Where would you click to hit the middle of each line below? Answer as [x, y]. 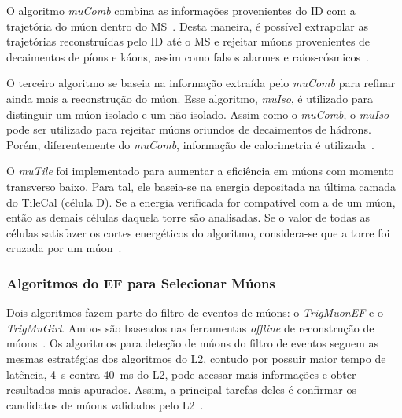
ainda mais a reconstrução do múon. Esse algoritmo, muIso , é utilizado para [190, 98]
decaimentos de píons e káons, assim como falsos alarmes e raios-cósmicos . [188, 56]
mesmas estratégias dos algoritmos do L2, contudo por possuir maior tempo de [196, 358]
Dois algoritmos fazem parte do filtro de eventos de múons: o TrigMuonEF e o [195, 312]
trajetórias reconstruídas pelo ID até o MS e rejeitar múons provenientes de [188, 41]
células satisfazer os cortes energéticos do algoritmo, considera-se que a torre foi [198, 232]
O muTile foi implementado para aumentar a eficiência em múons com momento [200, 171]
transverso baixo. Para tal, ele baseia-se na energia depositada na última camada [201, 186]
